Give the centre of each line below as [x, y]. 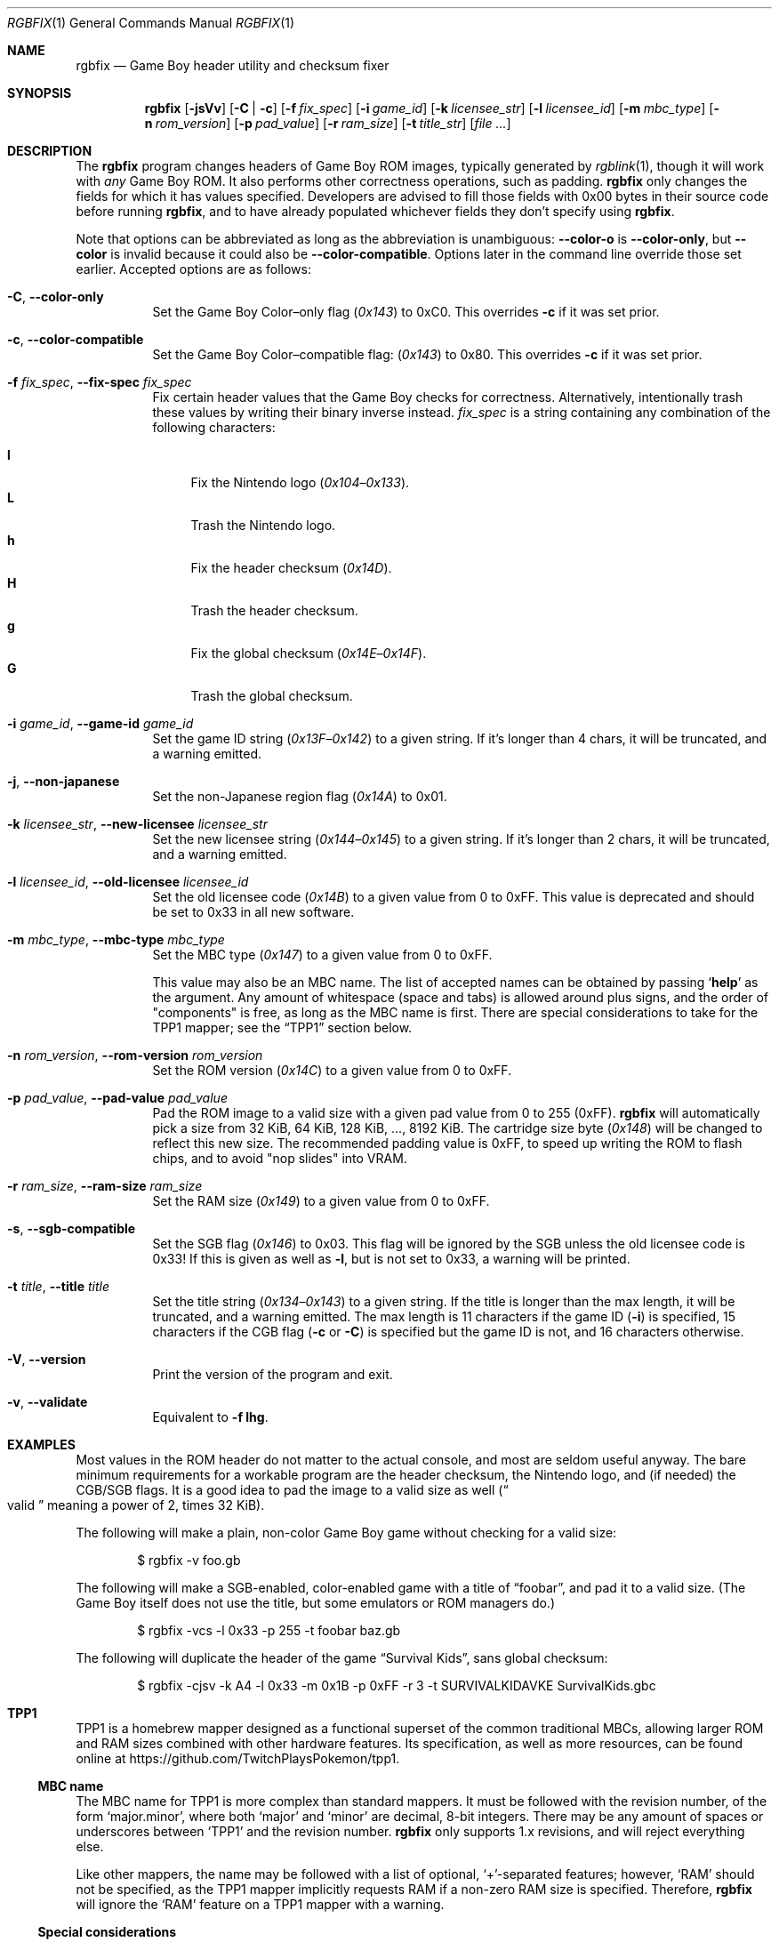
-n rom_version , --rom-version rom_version [135, 1055]
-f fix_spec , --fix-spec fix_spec [100, 382]
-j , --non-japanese [64, 781]
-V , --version [47, 1359]
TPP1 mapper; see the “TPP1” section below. [282, 1027]
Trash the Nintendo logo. [263, 525]
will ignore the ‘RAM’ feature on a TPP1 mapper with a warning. [260, 1904]
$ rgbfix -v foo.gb [189, 1560]
